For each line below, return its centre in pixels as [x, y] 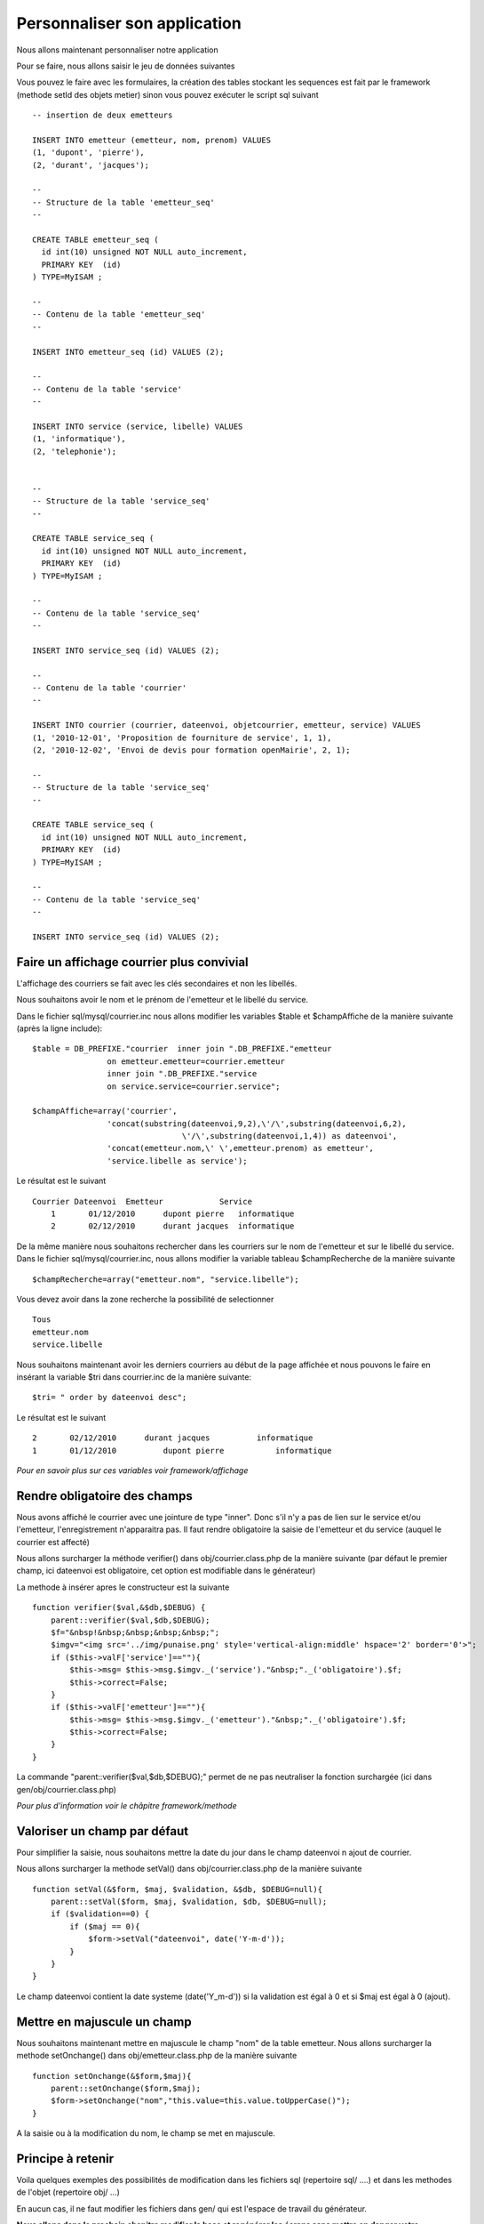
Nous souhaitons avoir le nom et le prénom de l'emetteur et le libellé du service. [163, 1000]
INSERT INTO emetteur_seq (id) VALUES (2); [128, 352]
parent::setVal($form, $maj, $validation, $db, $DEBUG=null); [189, 1902]
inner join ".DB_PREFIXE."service [182, 1074]
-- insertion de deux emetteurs [103, 115]
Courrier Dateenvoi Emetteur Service [143, 1201]
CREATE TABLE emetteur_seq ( [95, 240]
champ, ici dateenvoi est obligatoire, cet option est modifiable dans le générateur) [166, 1571]
